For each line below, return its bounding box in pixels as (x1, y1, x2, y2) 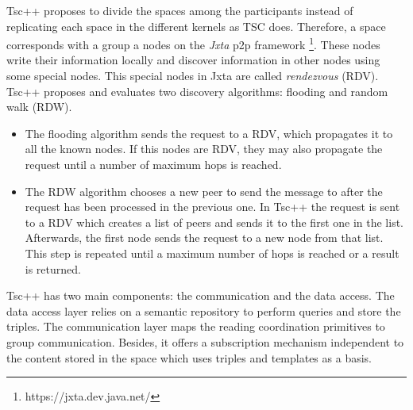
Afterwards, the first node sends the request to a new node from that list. (25, 229, 384, 246)
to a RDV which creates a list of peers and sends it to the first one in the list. (25, 213, 404, 230)
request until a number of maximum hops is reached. (25, 156, 282, 172)
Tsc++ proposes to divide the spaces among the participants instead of (6, 2, 353, 18)
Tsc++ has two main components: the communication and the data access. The (6, 287, 395, 304)
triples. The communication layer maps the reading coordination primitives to (6, 318, 385, 335)
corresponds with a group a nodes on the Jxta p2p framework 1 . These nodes (6, 34, 380, 52)
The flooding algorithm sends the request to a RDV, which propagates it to (25, 125, 393, 141)
